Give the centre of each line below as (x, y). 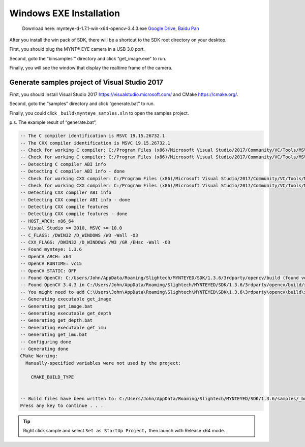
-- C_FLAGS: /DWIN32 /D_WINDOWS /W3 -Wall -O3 (79, 235)
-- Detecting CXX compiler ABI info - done (75, 200)
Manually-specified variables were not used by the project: (103, 363)
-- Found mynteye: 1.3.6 (51, 249)
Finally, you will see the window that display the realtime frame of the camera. (91, 68)
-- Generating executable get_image (66, 299)
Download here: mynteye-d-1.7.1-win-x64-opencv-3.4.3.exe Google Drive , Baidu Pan (111, 28)
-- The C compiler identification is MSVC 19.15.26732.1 (93, 136)
